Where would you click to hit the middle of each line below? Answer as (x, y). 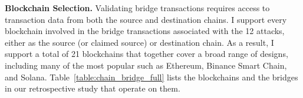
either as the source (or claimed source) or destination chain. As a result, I (139, 42)
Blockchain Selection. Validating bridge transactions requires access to (137, 8)
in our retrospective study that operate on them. (93, 88)
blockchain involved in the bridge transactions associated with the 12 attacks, (145, 31)
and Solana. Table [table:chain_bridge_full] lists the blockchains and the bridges (151, 77)
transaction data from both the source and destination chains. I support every (146, 19)
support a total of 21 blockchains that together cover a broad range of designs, (146, 54)
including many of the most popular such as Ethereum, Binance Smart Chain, (146, 65)
